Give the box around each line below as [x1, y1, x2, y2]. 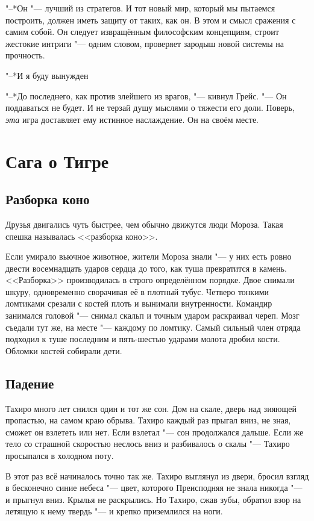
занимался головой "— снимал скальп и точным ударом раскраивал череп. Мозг [5, 309, 300, 322]
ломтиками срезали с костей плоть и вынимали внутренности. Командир [5, 297, 272, 310]
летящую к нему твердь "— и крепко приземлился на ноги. [5, 505, 223, 517]
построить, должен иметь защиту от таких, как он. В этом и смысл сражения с [5, 13, 296, 26]
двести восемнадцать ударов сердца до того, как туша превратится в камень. [5, 261, 287, 274]
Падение [5, 373, 54, 392]
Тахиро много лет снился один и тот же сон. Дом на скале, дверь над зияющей [5, 402, 297, 414]
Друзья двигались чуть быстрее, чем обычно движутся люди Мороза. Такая [5, 217, 283, 230]
